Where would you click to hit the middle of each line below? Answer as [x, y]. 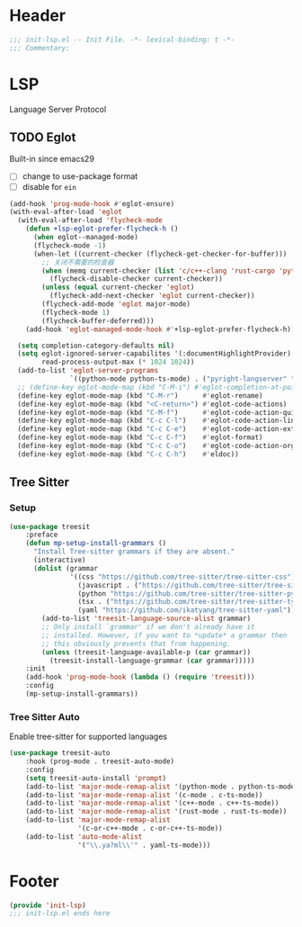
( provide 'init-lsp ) [48, 905]
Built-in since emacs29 [52, 159]
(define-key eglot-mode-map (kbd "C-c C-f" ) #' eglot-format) [140, 437]
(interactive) [60, 560]
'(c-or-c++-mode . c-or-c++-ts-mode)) [150, 829]
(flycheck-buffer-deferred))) [98, 320]
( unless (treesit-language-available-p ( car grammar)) [147, 652]
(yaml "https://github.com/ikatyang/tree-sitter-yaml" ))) [188, 610]
